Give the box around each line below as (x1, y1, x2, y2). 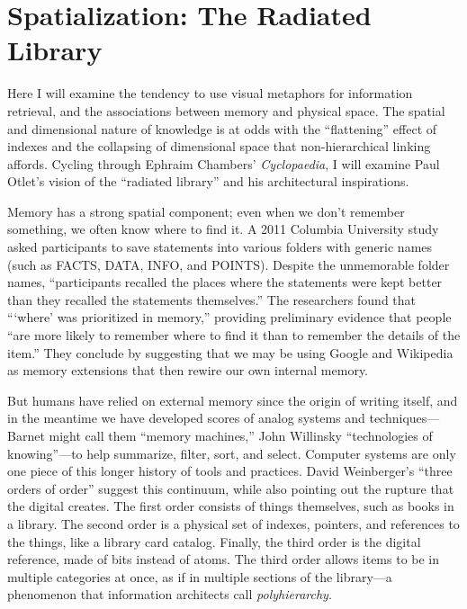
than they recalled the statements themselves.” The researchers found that (7, 290, 417, 309)
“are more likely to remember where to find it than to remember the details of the (7, 326, 461, 345)
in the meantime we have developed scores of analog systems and (7, 408, 365, 427)
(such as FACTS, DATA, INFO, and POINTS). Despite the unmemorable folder (7, 255, 450, 273)
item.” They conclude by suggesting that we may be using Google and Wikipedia (7, 343, 454, 362)
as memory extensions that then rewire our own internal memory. (7, 361, 369, 380)
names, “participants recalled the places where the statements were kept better (7, 273, 443, 291)
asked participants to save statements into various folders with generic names (7, 237, 433, 256)
